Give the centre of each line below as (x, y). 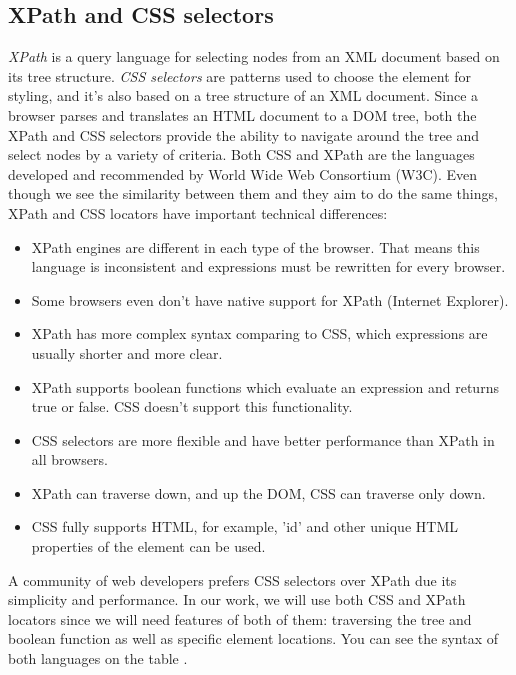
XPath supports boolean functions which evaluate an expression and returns (265, 386)
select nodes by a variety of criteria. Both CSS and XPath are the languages (241, 154)
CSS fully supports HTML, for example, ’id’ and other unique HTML (244, 526)
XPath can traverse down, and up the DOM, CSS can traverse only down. (258, 492)
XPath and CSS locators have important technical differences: (198, 212)
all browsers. (69, 459)
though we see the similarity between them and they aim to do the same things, (253, 193)
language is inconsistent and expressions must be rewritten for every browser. (268, 266)
